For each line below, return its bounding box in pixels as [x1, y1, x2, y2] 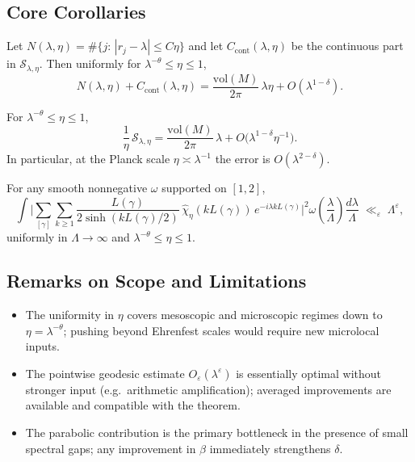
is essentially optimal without [236, 364, 382, 381]
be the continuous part [291, 37, 404, 54]
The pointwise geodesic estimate [25, 364, 185, 381]
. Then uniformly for [39, 55, 141, 72]
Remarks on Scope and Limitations [6, 268, 307, 293]
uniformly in [6, 229, 68, 246]
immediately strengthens [209, 439, 331, 456]
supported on [161, 179, 227, 196]
